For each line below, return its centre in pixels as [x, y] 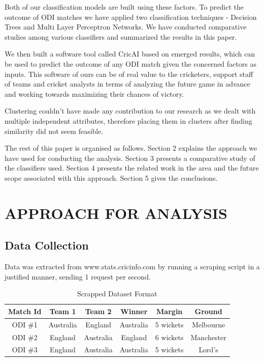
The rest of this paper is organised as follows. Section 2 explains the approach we [131, 148]
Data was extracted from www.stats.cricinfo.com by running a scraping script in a [132, 267]
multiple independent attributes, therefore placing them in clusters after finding [128, 120]
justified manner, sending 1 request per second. [78, 276]
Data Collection [47, 245]
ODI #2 [25, 337]
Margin [170, 311]
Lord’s [208, 350]
